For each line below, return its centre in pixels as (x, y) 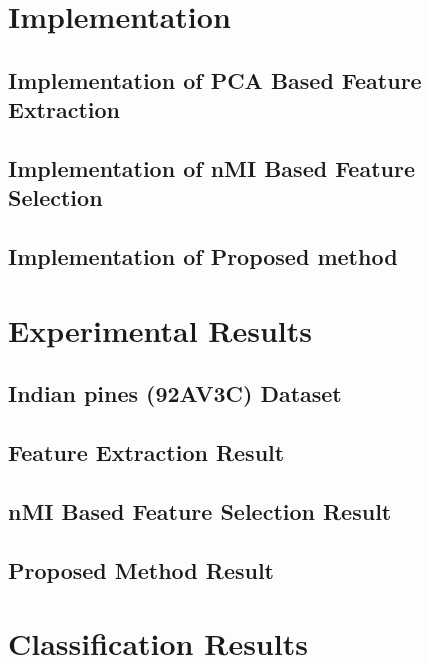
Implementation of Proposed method (203, 256)
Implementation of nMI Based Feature (211, 167)
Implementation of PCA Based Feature (215, 79)
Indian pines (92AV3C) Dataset (175, 393)
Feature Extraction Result (146, 452)
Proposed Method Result (141, 569)
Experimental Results (160, 329)
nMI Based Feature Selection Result (200, 510)
